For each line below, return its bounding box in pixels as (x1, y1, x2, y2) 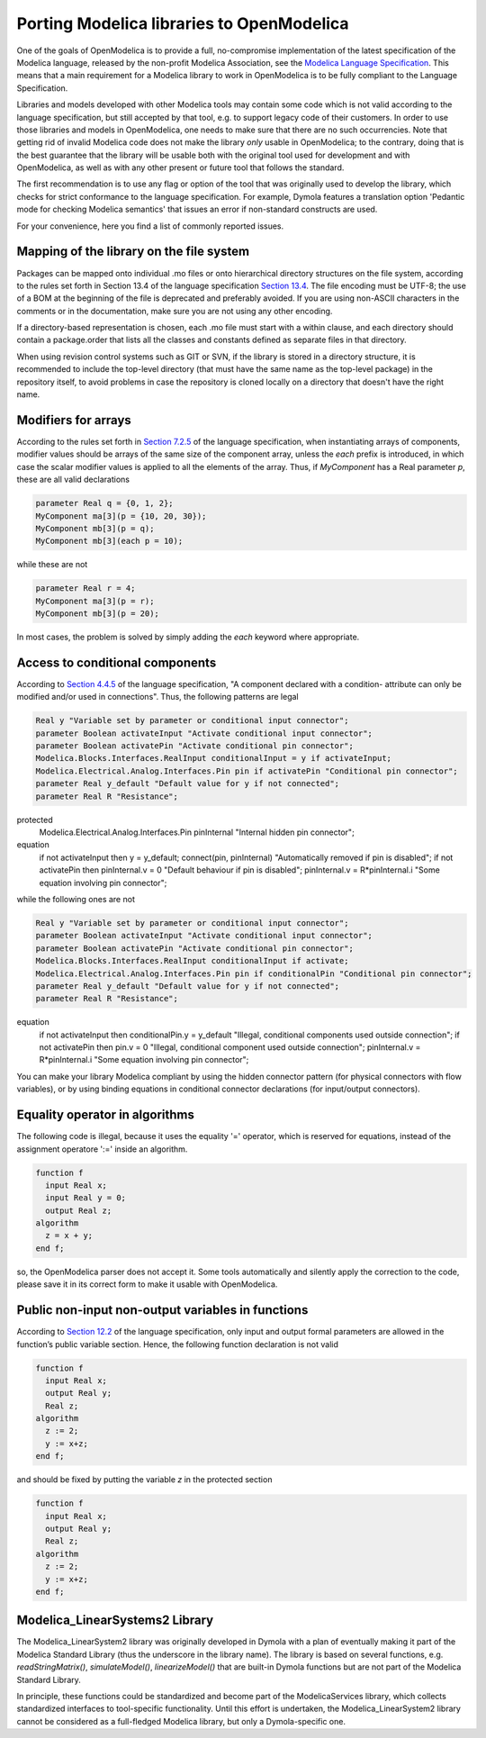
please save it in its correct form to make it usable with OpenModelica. (16, 1279, 278, 1290)
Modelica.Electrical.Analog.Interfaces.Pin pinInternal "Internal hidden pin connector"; (39, 827, 355, 837)
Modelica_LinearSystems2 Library (16, 1613, 214, 1628)
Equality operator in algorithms (16, 1108, 195, 1123)
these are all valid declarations (16, 474, 130, 485)
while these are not (16, 559, 88, 570)
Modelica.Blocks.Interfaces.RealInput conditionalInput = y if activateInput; (35, 753, 391, 764)
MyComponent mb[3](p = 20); (35, 609, 159, 619)
